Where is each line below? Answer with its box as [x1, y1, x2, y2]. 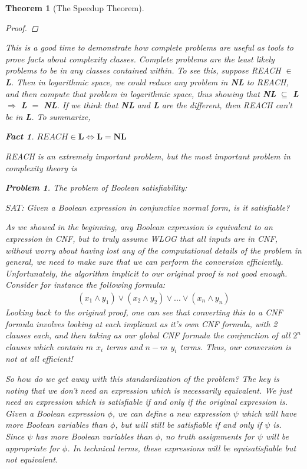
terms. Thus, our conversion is [180, 340, 291, 352]
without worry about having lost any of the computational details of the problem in [5, 244, 302, 256]
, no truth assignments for [160, 430, 255, 443]
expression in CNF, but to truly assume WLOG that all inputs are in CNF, [5, 232, 278, 244]
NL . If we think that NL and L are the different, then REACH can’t [44, 99, 292, 111]
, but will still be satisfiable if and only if [115, 418, 262, 431]
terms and [106, 340, 143, 352]
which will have [241, 407, 297, 419]
